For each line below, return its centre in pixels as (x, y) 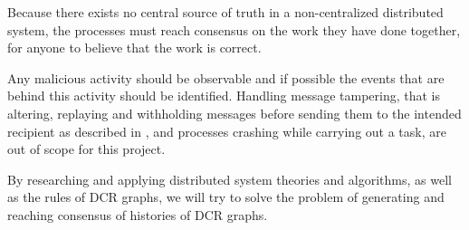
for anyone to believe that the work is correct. (134, 48)
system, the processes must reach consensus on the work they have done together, (234, 29)
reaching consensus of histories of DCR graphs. (138, 214)
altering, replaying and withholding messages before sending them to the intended (234, 113)
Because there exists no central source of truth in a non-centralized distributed (225, 12)
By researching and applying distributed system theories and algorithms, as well (230, 179)
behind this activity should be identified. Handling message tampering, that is (224, 96)
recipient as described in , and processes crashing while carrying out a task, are (227, 131)
